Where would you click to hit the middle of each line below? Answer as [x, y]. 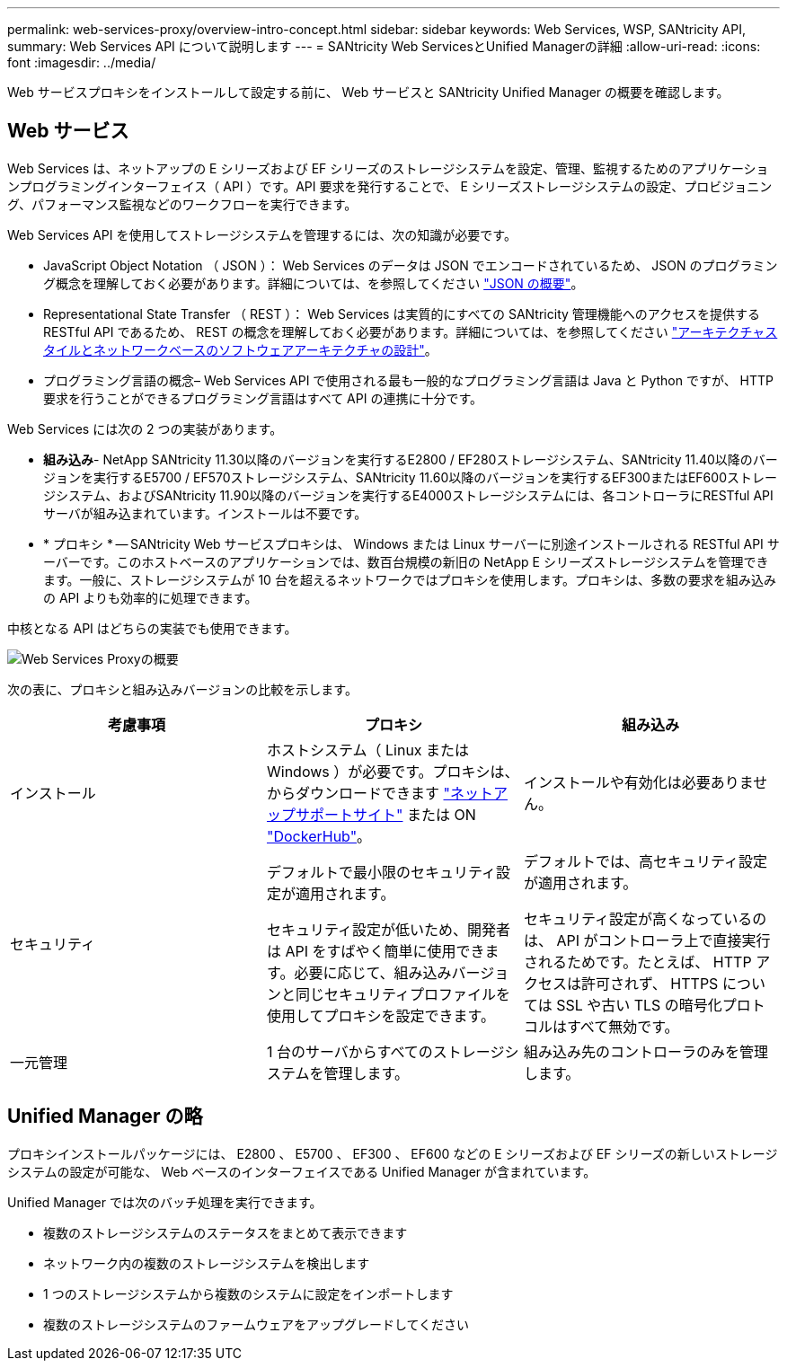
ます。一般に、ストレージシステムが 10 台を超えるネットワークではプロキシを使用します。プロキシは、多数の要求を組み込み [410, 579]
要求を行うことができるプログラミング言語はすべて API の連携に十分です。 [263, 398]
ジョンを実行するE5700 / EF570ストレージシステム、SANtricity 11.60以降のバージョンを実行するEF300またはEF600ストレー [410, 477]
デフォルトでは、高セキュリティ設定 [646, 861]
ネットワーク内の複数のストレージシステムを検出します [207, 1263]
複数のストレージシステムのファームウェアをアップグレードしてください [256, 1324]
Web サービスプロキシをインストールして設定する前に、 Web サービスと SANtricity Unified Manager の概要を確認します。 [368, 92]
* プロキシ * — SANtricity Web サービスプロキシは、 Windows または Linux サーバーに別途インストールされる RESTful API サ [411, 543]
